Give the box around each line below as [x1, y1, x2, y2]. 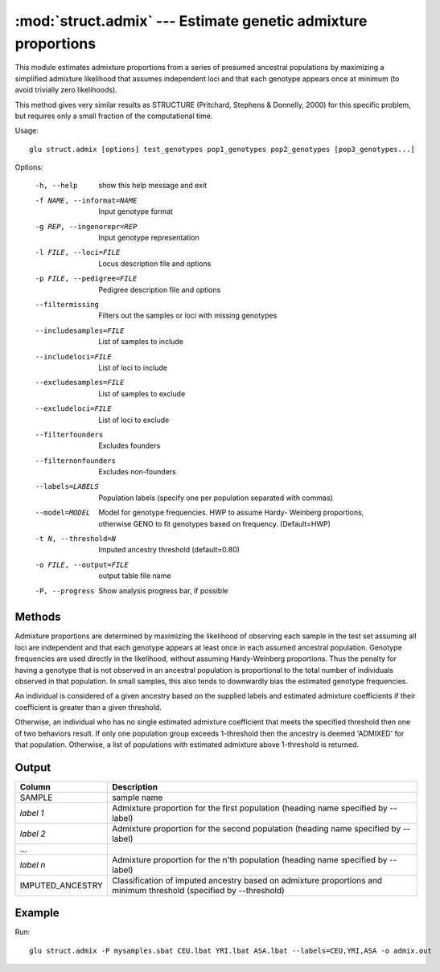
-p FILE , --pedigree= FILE [35, 274, 138, 283]
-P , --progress [35, 586, 96, 595]
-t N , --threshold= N [35, 535, 117, 543]
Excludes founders [98, 441, 161, 450]
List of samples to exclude [98, 388, 186, 398]
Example [14, 906, 60, 920]
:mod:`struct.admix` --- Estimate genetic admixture [14, 12, 368, 30]
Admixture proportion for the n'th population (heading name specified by [111, 854, 388, 865]
